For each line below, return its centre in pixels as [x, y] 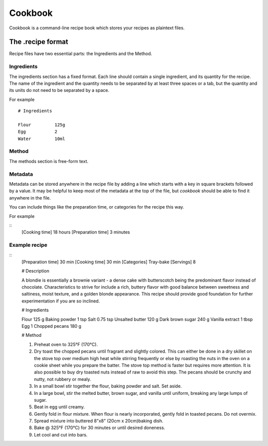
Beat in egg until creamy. [60, 407]
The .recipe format [39, 42]
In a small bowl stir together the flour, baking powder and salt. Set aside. [108, 386]
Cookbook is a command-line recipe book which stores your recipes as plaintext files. [97, 28]
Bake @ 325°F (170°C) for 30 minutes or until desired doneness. [100, 428]
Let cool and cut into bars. [61, 435]
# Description [35, 271]
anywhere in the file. [30, 198]
